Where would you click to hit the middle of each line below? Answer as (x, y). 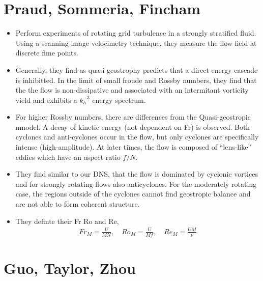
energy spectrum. (119, 100)
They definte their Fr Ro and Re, (67, 221)
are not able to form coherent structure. (78, 204)
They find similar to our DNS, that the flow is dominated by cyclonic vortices (137, 174)
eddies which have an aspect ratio (68, 157)
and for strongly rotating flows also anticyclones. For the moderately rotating (136, 184)
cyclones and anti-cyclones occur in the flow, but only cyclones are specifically (137, 137)
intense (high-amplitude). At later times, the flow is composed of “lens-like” (133, 147)
